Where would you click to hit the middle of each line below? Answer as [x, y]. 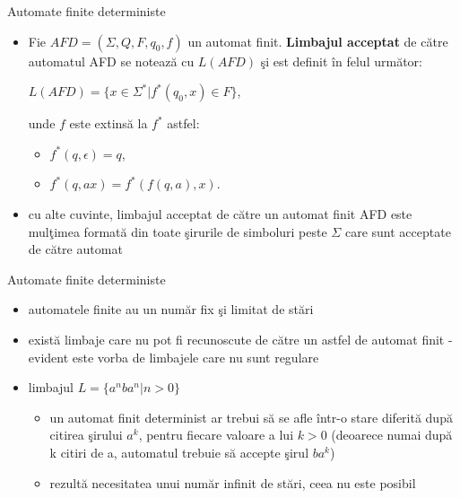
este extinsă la [108, 123]
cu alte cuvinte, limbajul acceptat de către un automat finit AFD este [220, 213]
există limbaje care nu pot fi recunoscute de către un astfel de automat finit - [240, 339]
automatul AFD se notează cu [111, 61]
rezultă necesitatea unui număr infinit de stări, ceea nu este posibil [233, 482]
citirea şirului [86, 435]
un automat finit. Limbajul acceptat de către [318, 41]
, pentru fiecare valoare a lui [216, 435]
